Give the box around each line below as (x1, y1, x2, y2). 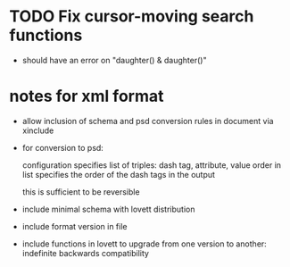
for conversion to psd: (21, 142, 104, 153)
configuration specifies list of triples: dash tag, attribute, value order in (21, 159, 282, 171)
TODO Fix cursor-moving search (9, 6, 254, 27)
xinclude (21, 125, 54, 136)
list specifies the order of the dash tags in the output (21, 169, 216, 179)
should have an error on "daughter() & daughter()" (21, 54, 207, 65)
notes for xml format (9, 87, 164, 106)
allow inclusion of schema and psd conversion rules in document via (21, 115, 274, 126)
